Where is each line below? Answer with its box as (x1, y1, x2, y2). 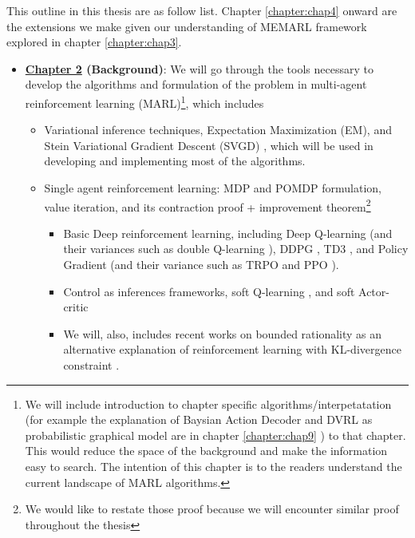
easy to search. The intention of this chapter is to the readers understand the (25, 457, 402, 474)
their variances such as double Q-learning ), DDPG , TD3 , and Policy (63, 240, 409, 257)
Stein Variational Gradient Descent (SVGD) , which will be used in (44, 136, 373, 153)
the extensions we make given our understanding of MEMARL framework (6, 18, 367, 34)
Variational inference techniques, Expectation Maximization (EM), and (44, 121, 392, 138)
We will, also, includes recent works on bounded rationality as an (63, 325, 382, 342)
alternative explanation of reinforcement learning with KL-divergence (63, 341, 401, 358)
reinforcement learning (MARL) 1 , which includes (25, 92, 264, 111)
